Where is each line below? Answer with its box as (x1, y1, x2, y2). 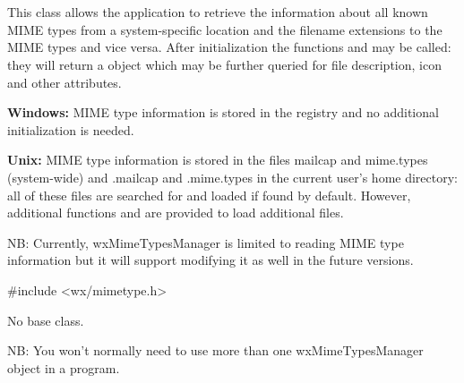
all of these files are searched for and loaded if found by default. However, (7, 185, 411, 204)
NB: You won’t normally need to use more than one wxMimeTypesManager (7, 341, 424, 360)
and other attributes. (7, 72, 122, 91)
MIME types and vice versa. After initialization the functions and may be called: (7, 38, 451, 56)
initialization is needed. (7, 120, 134, 139)
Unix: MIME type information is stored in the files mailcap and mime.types (7, 150, 428, 169)
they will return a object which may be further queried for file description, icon (7, 55, 442, 73)
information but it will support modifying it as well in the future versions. (7, 251, 414, 269)
